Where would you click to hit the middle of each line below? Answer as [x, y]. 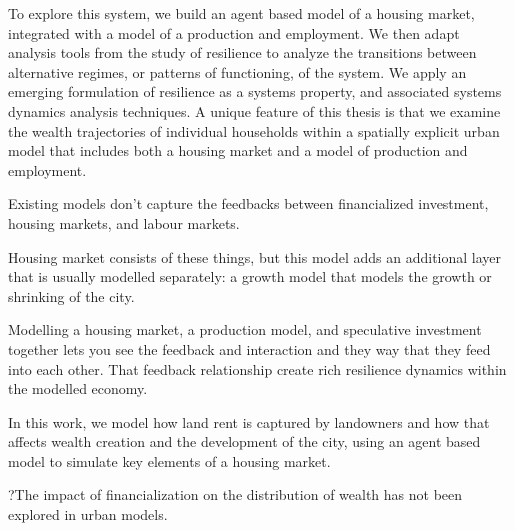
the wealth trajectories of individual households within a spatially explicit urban [254, 130]
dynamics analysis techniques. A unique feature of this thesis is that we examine [254, 110]
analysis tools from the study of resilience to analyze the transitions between [242, 52]
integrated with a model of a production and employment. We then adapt [234, 32]
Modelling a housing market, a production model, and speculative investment [245, 329]
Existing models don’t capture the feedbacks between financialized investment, [248, 203]
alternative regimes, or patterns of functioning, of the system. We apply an [237, 71]
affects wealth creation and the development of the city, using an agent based [244, 441]
